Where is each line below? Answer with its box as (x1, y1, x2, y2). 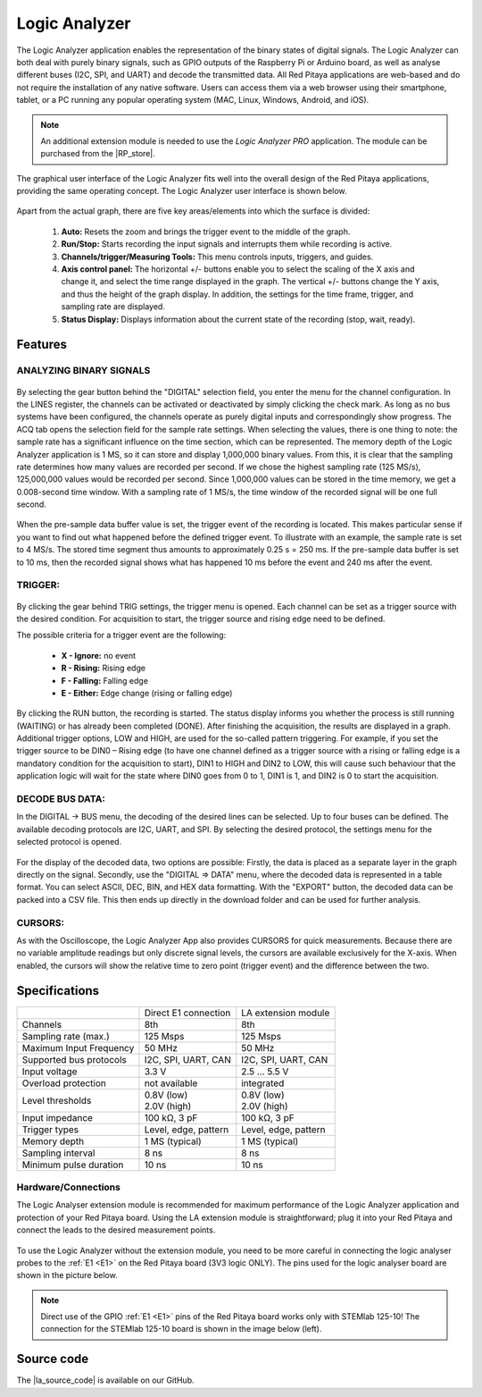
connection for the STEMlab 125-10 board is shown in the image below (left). (40, 1324, 322, 1334)
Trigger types (21, 1123, 79, 1135)
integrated (241, 1077, 285, 1090)
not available (144, 1077, 198, 1090)
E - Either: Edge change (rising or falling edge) (61, 687, 233, 698)
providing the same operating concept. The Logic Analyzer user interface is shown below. (16, 186, 347, 197)
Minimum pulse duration (21, 1158, 124, 1171)
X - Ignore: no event (61, 650, 137, 661)
